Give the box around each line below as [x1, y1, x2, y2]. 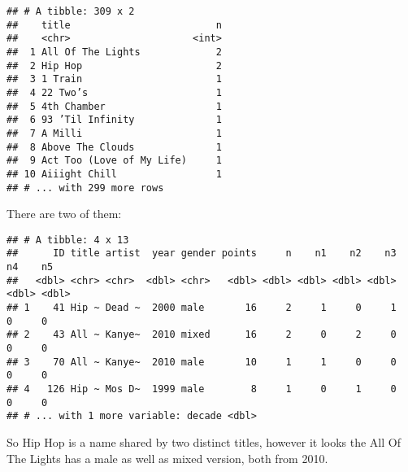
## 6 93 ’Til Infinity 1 [7, 114, 222, 126]
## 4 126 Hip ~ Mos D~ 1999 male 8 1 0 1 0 [7, 383, 397, 395]
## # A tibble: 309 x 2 [7, 6, 135, 17]
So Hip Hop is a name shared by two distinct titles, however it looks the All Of [7, 433, 401, 450]
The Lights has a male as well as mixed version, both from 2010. [7, 449, 328, 466]
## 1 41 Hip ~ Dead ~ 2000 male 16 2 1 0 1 [7, 302, 397, 314]
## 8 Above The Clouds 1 [7, 141, 222, 153]
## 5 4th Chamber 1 [7, 100, 222, 112]
